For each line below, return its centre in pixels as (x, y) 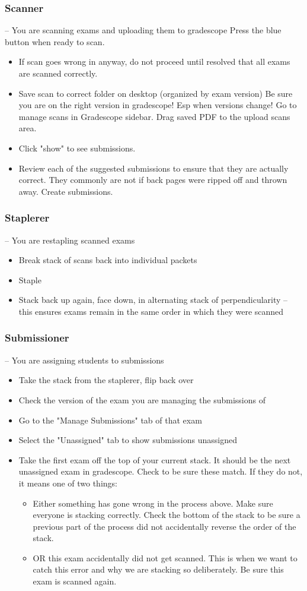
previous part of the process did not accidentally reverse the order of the (164, 526)
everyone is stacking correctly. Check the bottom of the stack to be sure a (167, 515)
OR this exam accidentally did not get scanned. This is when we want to (165, 557)
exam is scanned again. (75, 581)
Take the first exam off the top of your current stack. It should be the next (155, 459)
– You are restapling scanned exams (70, 240)
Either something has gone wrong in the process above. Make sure (153, 503)
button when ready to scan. (55, 41)
